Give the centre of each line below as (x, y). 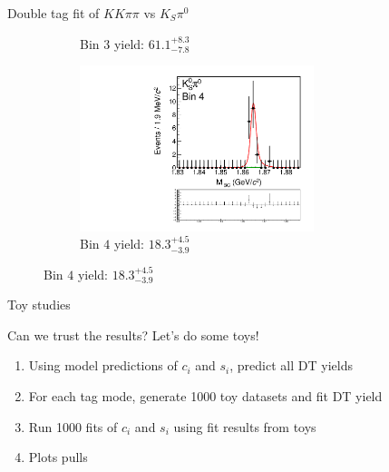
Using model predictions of (103, 365)
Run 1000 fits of (73, 426)
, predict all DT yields (291, 365)
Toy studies (39, 305)
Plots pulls (58, 457)
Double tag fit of (53, 13)
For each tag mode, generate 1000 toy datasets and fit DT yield (205, 396)
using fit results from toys (245, 426)
